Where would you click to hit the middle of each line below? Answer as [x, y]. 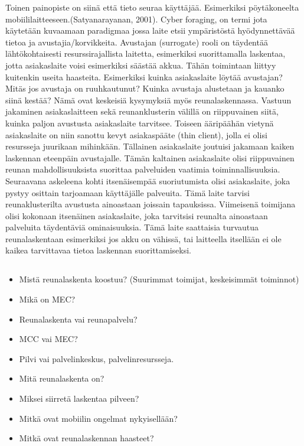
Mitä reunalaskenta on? [62, 378]
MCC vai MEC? [48, 339]
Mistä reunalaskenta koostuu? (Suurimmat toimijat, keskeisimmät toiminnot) [159, 279]
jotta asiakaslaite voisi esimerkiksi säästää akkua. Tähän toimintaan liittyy [141, 65]
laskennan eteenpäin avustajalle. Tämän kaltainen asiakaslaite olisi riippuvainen [150, 157]
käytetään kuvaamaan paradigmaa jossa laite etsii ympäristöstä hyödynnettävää [150, 30]
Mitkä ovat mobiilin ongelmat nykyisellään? [98, 418]
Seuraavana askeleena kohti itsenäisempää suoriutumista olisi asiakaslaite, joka [148, 180]
